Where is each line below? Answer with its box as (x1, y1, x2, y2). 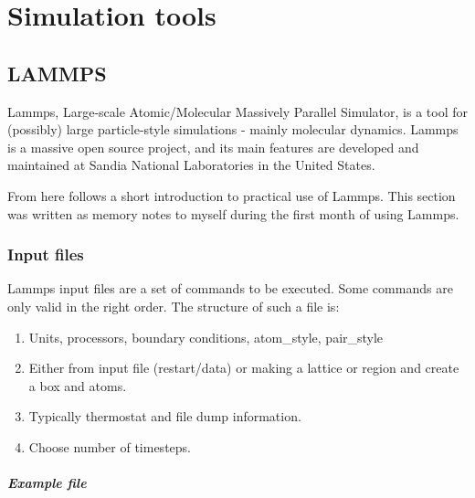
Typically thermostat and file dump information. (28, 407, 301, 426)
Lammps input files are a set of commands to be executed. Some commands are (7, 279, 453, 298)
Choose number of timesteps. (28, 437, 191, 456)
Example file (7, 473, 87, 493)
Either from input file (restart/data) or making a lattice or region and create (28, 358, 459, 377)
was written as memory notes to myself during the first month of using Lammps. (7, 204, 459, 223)
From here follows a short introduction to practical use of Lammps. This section (7, 185, 456, 205)
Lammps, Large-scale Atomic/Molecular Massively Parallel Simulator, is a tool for (7, 101, 468, 121)
